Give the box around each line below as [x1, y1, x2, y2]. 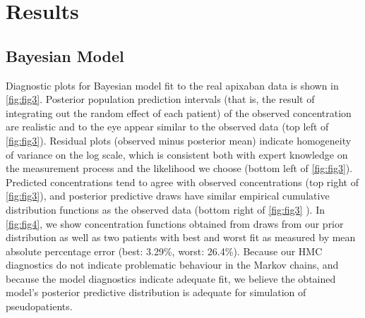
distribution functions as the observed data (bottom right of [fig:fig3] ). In [6, 202, 325, 216]
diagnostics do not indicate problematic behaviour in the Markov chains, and [6, 257, 339, 272]
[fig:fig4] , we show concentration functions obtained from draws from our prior [6, 216, 344, 231]
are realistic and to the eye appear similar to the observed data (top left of [6, 119, 329, 134]
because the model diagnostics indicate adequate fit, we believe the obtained [6, 271, 336, 286]
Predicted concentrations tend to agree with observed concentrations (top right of [6, 174, 359, 189]
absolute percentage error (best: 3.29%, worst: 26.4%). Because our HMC [6, 243, 323, 258]
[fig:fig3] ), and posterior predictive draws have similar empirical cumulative [6, 188, 330, 203]
